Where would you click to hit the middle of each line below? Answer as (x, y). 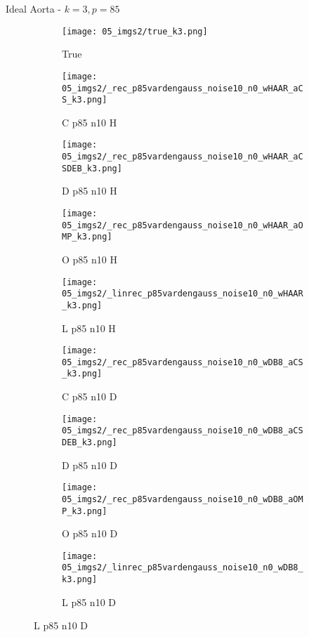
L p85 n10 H (89, 328)
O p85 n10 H (90, 259)
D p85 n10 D (90, 465)
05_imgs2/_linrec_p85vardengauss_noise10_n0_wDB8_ (183, 568)
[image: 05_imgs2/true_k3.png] (135, 31)
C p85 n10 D (90, 396)
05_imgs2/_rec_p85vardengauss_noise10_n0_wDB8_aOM (183, 499)
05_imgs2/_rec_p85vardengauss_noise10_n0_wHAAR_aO (183, 225)
